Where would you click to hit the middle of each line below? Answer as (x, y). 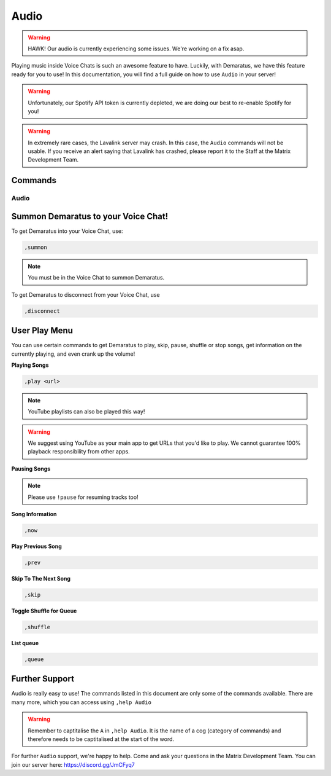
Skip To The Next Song (41, 578)
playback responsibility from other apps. (79, 452)
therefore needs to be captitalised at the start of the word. (101, 739)
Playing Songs (30, 365)
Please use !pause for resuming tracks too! (83, 497)
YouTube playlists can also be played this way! (86, 412)
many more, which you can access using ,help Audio (81, 702)
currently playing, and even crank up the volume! (73, 354)
